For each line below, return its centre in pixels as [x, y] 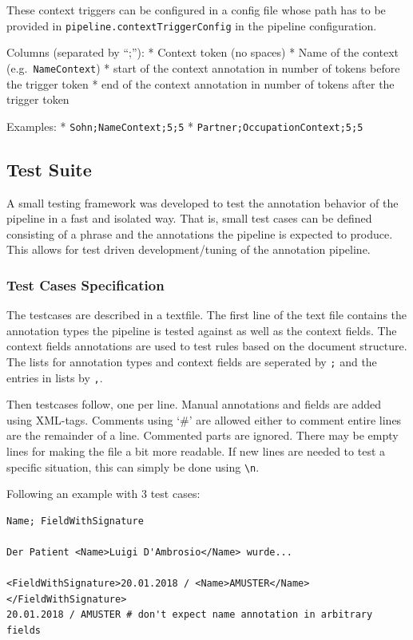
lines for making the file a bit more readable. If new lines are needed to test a [196, 451]
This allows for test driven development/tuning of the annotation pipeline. [189, 249]
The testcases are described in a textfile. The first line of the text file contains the [207, 315]
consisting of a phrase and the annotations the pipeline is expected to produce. [200, 233]
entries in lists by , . [55, 377]
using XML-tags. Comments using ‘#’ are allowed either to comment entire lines [204, 419]
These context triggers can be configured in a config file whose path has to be [196, 10]
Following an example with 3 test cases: [103, 494]
